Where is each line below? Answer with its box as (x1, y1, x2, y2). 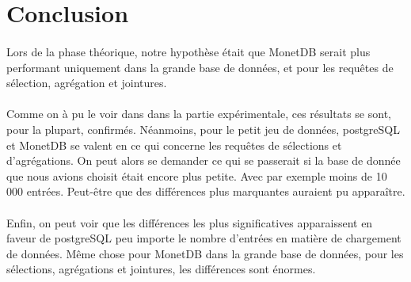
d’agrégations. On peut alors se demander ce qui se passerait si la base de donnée (6, 152, 401, 169)
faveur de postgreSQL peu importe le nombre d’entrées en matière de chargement (6, 230, 401, 246)
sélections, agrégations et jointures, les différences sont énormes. (6, 261, 316, 277)
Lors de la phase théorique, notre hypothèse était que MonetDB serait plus (6, 43, 371, 59)
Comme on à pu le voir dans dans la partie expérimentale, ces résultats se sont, (6, 105, 391, 122)
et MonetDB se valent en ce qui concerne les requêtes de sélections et (6, 136, 342, 153)
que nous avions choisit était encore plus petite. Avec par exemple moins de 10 (6, 167, 387, 184)
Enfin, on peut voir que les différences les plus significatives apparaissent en (6, 214, 373, 231)
